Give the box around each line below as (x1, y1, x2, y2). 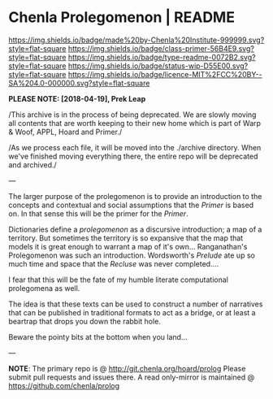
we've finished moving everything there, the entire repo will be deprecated (8, 151, 258, 161)
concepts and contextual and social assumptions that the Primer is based (8, 200, 254, 210)
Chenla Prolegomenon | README (8, 8, 236, 27)
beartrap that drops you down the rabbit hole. (8, 316, 161, 326)
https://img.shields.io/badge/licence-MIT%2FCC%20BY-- (67, 69, 262, 79)
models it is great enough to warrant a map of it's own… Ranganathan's (8, 241, 248, 251)
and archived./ (8, 159, 57, 170)
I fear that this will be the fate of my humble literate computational (8, 275, 229, 284)
